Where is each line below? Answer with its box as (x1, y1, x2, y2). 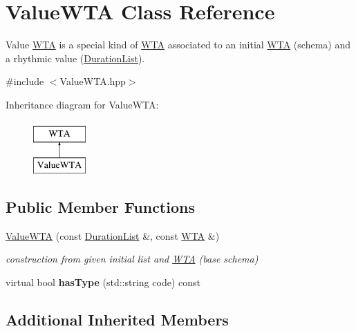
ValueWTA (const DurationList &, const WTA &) (6, 228, 220, 243)
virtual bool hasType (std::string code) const (6, 275, 200, 290)
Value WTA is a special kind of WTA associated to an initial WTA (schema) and (6, 37, 350, 52)
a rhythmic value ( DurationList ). (6, 50, 145, 65)
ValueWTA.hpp (59, 74, 126, 88)
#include (6, 74, 44, 88)
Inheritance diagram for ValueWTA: (6, 97, 159, 111)
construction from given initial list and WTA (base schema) (6, 252, 259, 266)
